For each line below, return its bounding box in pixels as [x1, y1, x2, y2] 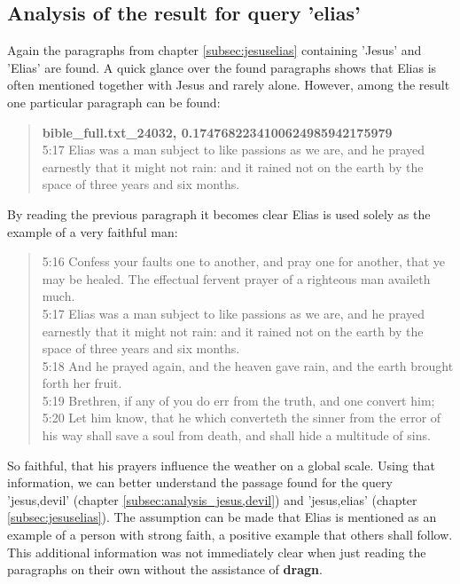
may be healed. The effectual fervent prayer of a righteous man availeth [42, 269, 431, 288]
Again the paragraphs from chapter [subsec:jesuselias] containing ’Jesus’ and [7, 41, 422, 59]
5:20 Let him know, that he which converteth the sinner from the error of [42, 408, 441, 427]
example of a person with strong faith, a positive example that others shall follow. [7, 525, 453, 544]
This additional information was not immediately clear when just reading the [7, 542, 426, 561]
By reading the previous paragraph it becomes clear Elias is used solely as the [7, 204, 431, 223]
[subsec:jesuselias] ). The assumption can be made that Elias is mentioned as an [7, 508, 437, 526]
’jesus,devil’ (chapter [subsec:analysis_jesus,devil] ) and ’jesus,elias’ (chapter [7, 490, 417, 509]
